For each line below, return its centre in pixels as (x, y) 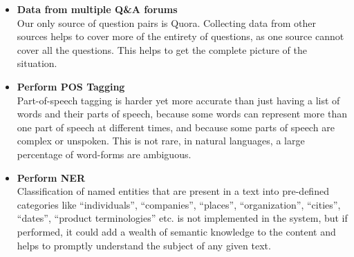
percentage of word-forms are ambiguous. (104, 154)
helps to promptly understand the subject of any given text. (144, 245)
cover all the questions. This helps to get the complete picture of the (162, 49)
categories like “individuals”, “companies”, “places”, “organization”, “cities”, (179, 204)
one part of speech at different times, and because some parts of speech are (176, 127)
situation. (37, 63)
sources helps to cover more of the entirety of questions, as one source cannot (180, 36)
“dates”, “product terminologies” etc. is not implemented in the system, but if (182, 218)
